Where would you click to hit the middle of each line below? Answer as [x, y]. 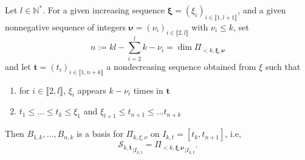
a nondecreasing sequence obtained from [181, 66]
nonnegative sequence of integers [65, 26]
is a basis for [100, 134]
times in [148, 90]
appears [92, 90]
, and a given [262, 10]
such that [283, 66]
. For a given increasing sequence [104, 10]
